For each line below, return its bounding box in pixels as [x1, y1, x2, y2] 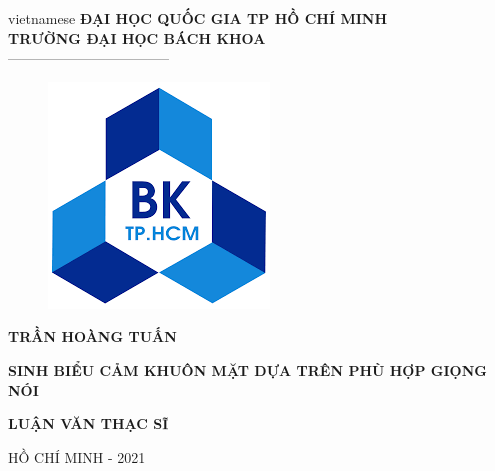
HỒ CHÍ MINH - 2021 [8, 446, 146, 467]
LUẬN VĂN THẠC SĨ [8, 413, 169, 434]
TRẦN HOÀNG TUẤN [8, 326, 177, 347]
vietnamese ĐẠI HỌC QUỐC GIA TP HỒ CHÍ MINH [8, 8, 388, 28]
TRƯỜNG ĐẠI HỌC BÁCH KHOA [8, 27, 266, 48]
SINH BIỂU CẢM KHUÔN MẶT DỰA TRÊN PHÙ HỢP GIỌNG [8, 359, 487, 380]
